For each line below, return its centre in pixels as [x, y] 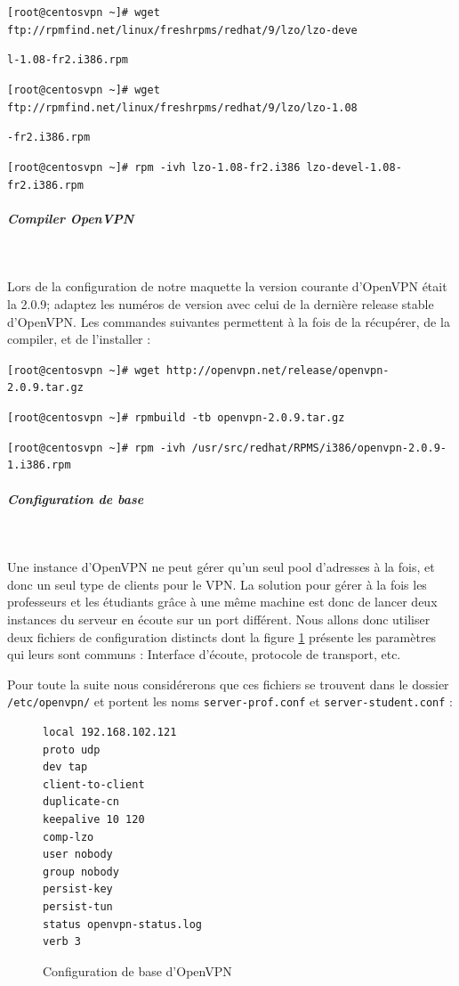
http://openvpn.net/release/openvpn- [278, 370]
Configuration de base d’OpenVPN [137, 970]
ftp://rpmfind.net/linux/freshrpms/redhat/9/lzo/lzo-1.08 [182, 107]
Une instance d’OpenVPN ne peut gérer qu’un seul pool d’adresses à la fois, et [221, 567]
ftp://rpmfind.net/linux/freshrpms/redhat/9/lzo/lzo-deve [182, 30]
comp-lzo [68, 837]
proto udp [72, 750]
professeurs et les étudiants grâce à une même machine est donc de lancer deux [222, 602]
